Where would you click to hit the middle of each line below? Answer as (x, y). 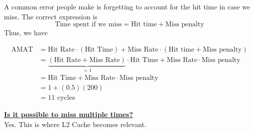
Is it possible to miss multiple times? (69, 114)
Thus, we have (26, 33)
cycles (66, 98)
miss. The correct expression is (51, 16)
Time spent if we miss (88, 25)
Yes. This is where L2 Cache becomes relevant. (75, 124)
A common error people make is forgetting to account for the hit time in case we (127, 6)
